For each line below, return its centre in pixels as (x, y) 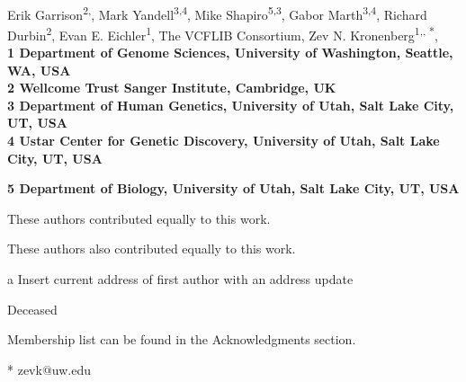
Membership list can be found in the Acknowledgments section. (182, 339)
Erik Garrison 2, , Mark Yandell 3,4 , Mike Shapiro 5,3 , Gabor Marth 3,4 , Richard (217, 13)
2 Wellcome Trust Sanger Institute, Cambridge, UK (172, 88)
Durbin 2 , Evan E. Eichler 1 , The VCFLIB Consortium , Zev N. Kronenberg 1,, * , (223, 33)
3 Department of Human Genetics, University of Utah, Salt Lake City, (231, 105)
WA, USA (39, 70)
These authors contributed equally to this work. (139, 218)
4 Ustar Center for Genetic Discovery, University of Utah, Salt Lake (224, 141)
